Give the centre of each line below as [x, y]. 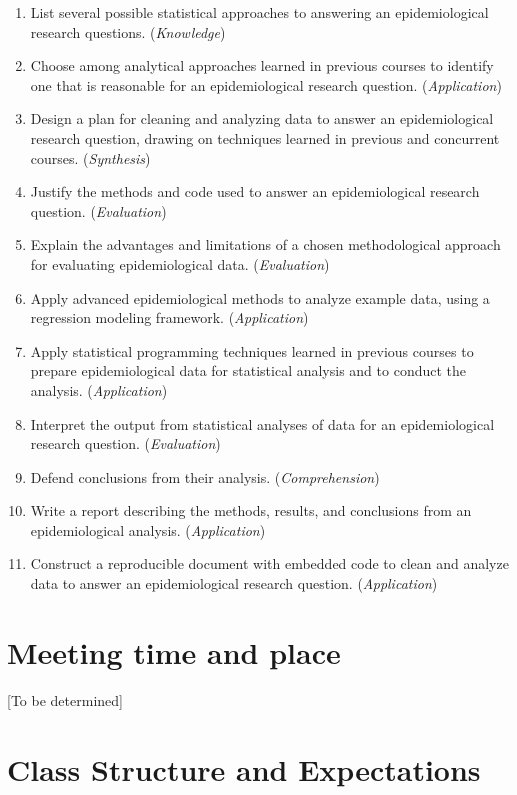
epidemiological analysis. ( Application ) [148, 529]
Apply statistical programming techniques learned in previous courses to [252, 350]
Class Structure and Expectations [244, 768]
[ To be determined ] [65, 699]
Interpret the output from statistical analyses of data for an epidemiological [262, 423]
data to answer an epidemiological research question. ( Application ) [234, 583]
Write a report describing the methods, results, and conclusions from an [251, 510]
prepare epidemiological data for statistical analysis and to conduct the [248, 370]
